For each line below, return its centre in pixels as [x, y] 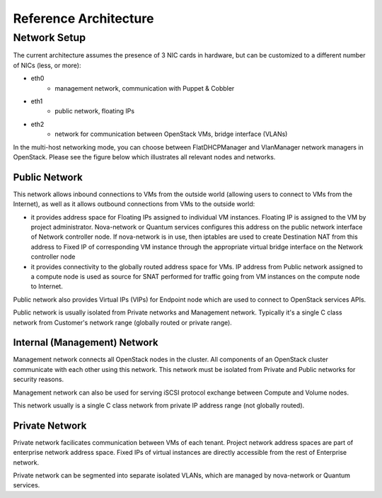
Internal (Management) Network [86, 343]
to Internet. [47, 286]
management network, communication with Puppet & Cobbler [145, 88]
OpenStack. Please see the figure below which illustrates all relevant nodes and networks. [144, 157]
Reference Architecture [83, 18]
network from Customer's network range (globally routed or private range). [123, 322]
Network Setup [50, 38]
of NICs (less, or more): [47, 65]
